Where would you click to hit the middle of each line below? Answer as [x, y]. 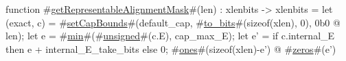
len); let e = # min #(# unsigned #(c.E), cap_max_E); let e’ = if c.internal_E [170, 36]
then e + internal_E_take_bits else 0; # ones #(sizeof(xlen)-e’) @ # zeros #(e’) [171, 48]
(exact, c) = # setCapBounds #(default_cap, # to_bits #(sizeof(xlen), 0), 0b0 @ [173, 22]
